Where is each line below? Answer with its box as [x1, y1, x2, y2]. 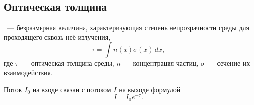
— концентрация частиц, [124, 58, 199, 68]
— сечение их [208, 58, 250, 68]
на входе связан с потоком [32, 84, 111, 94]
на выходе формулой [119, 84, 181, 94]
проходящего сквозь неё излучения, [4, 32, 111, 42]
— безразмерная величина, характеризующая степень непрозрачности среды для [7, 22, 249, 33]
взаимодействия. [4, 67, 53, 77]
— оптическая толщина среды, [22, 58, 114, 68]
